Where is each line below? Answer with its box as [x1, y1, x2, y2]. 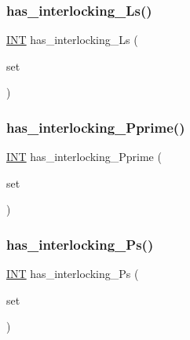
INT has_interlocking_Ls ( [6, 31, 138, 48]
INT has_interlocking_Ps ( [6, 265, 139, 282]
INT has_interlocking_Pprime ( [6, 148, 162, 165]
